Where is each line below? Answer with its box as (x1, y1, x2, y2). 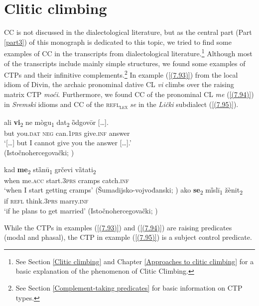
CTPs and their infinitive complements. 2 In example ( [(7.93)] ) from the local (4, 68, 238, 80)
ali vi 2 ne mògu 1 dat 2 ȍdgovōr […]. (4, 116, 109, 128)
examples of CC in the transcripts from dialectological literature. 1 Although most (4, 47, 253, 58)
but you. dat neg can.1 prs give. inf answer (4, 127, 130, 138)
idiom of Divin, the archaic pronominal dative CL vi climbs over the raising (4, 79, 234, 90)
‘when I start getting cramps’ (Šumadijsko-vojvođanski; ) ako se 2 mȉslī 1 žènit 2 (4, 185, 243, 197)
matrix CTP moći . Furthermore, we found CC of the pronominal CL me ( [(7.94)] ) (4, 89, 254, 99)
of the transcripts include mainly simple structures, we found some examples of (4, 58, 246, 68)
